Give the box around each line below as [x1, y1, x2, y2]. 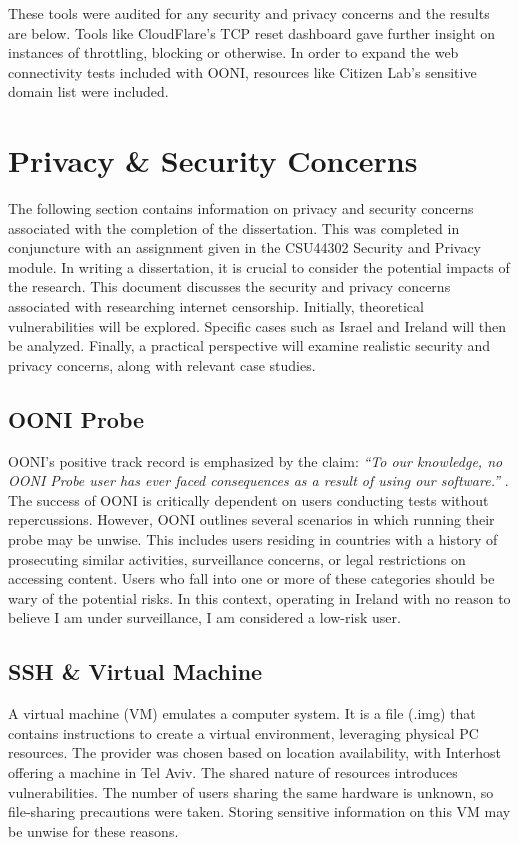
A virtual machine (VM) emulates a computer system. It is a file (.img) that [8, 703, 476, 724]
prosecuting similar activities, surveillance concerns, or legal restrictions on [8, 548, 466, 569]
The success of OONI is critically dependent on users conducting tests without [8, 489, 489, 510]
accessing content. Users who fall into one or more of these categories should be [8, 568, 495, 589]
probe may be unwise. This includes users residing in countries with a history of [8, 529, 498, 550]
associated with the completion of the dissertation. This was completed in [8, 217, 460, 238]
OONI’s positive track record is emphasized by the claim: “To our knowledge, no [8, 450, 503, 471]
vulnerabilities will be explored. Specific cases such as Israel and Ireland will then [8, 315, 507, 336]
